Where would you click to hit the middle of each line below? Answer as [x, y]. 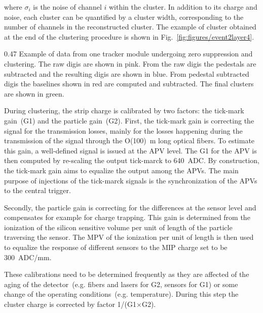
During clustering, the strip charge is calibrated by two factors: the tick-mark [124, 111]
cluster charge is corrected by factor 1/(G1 [70, 304]
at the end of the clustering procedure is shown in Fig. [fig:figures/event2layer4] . [129, 36]
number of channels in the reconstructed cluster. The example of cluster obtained [130, 27]
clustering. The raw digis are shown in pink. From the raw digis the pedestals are [130, 63]
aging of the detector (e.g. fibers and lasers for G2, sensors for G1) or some [121, 284]
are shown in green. [34, 93]
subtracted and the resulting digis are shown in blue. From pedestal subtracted [127, 73]
